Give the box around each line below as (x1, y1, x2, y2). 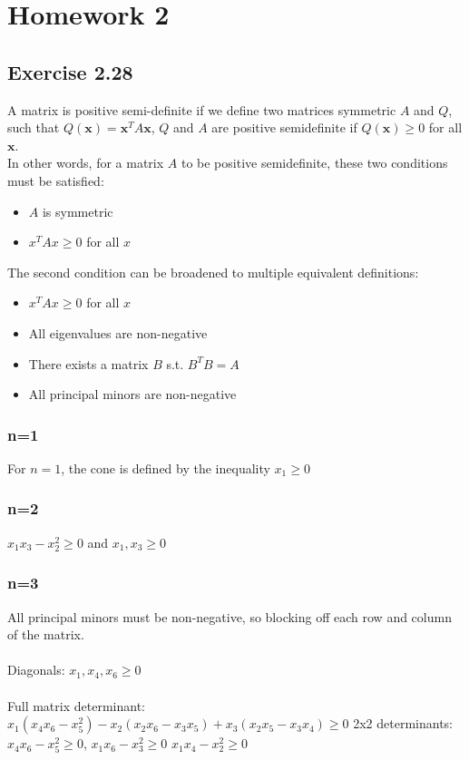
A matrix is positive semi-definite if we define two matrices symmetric (7, 100, 396, 119)
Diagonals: (7, 660, 65, 679)
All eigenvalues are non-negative (28, 323, 208, 342)
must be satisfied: (7, 171, 104, 190)
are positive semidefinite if (211, 118, 357, 137)
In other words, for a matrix (7, 153, 164, 172)
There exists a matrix (28, 354, 149, 373)
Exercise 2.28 (7, 57, 133, 85)
